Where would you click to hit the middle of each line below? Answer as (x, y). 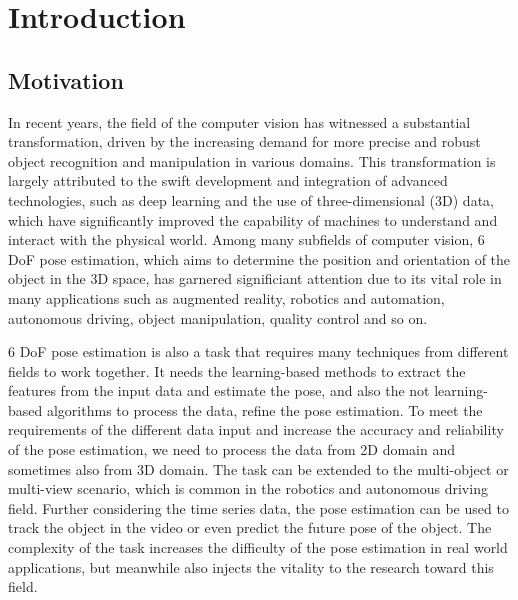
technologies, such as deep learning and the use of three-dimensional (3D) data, (251, 199)
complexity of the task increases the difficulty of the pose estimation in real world (258, 547)
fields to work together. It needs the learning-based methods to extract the (237, 370)
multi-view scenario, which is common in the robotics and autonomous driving (248, 488)
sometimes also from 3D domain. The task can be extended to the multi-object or (258, 468)
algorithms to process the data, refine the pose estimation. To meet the (264, 409)
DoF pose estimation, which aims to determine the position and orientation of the (259, 258)
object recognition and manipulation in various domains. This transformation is (252, 160)
